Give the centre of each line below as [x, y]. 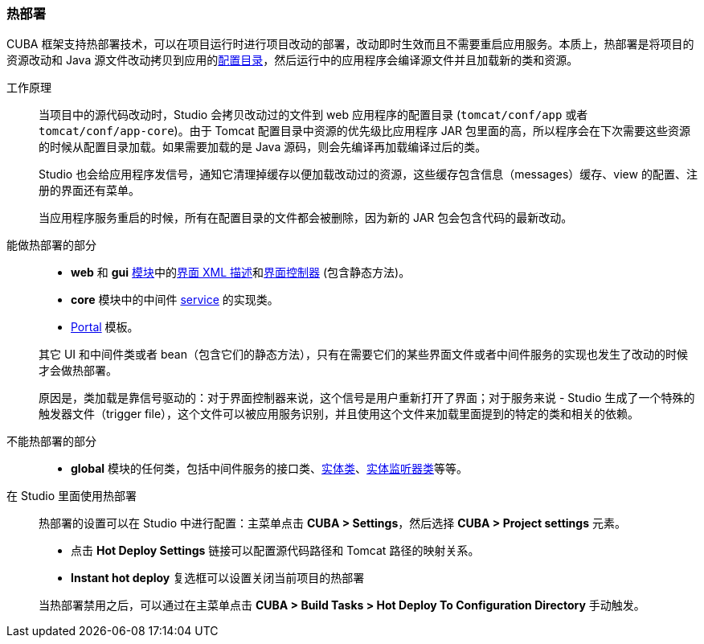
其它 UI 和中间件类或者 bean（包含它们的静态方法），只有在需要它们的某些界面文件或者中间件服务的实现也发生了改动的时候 [363, 355]
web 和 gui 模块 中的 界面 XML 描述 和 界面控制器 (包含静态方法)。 [241, 273]
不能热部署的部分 [51, 441]
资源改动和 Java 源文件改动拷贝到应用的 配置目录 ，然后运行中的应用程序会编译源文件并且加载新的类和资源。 [293, 60]
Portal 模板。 [105, 327]
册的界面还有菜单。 [89, 191]
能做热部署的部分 [51, 245]
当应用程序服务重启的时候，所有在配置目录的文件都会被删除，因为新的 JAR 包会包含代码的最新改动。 [306, 218]
